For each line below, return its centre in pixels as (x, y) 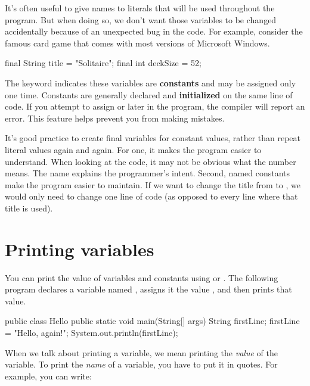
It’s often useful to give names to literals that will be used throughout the (140, 8)
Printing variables (80, 249)
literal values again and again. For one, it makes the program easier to (133, 149)
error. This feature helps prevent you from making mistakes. (115, 118)
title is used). (29, 208)
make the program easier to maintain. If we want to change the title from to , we (153, 184)
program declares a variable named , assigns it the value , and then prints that (148, 289)
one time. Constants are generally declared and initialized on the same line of (149, 94)
